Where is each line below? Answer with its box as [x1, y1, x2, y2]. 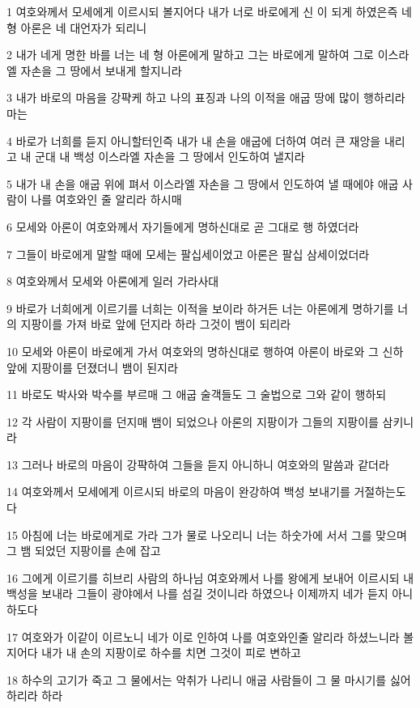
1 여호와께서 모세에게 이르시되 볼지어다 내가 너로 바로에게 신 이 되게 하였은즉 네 [6, 3, 412, 19]
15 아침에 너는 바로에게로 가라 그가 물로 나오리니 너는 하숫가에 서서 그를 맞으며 [6, 526, 407, 543]
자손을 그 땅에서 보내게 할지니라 [20, 61, 182, 78]
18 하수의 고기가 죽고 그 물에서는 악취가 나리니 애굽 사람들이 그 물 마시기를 [6, 671, 387, 688]
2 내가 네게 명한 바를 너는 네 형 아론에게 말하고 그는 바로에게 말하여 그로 [6, 46, 375, 63]
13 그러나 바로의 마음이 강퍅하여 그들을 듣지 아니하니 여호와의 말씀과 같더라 [6, 456, 389, 473]
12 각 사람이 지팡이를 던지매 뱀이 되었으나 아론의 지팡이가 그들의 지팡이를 [6, 413, 379, 430]
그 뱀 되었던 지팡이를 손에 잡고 [6, 542, 161, 559]
